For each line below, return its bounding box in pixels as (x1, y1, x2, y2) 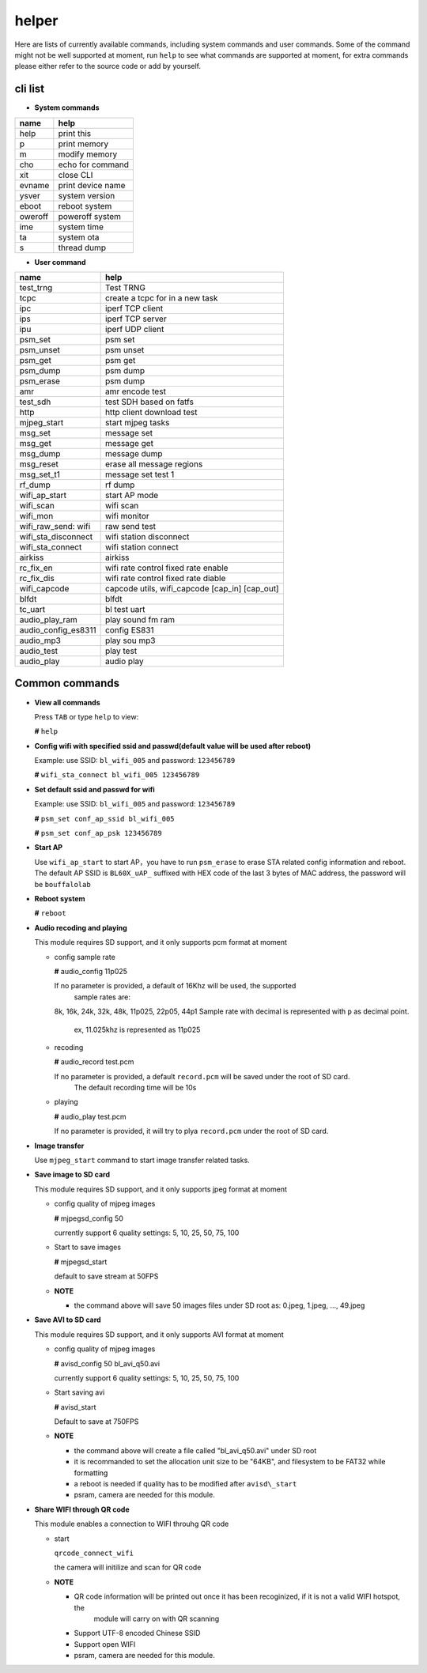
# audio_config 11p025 (54, 966, 128, 976)
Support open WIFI (74, 1639, 136, 1648)
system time (58, 221, 104, 232)
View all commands (34, 697, 100, 707)
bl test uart (104, 604, 145, 615)
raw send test (104, 521, 157, 532)
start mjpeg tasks (104, 417, 170, 429)
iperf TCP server (104, 313, 167, 324)
